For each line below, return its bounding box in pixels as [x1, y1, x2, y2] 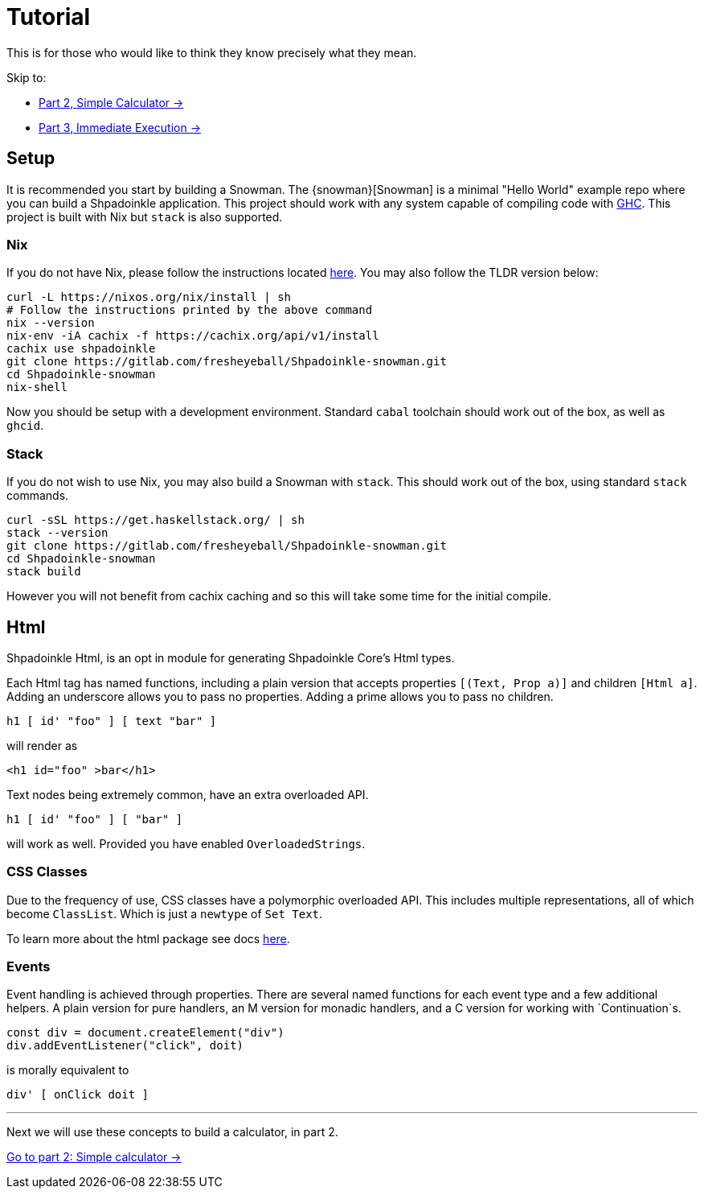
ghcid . [6, 418, 44, 433]
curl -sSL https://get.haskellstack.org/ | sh [6, 513, 305, 527]
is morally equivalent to [6, 1063, 129, 1078]
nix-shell [6, 381, 68, 394]
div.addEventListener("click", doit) [6, 1039, 244, 1053]
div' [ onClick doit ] [6, 1088, 149, 1102]
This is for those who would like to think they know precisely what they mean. [6, 45, 417, 60]
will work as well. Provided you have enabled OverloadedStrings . [6, 836, 366, 851]
